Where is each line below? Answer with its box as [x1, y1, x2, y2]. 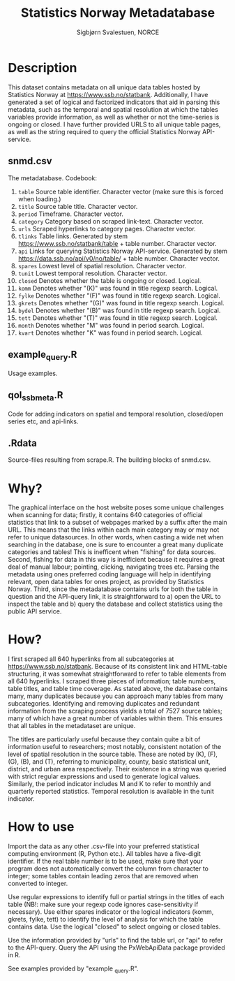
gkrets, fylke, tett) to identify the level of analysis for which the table [8, 915, 204, 924]
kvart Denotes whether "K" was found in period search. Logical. [17, 328, 203, 337]
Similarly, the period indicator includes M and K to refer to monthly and [8, 780, 211, 788]
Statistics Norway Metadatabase [20, 5, 215, 21]
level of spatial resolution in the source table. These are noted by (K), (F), [8, 750, 218, 759]
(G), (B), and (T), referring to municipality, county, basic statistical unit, [8, 757, 211, 766]
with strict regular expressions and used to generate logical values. [8, 772, 201, 780]
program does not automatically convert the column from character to [8, 864, 209, 873]
